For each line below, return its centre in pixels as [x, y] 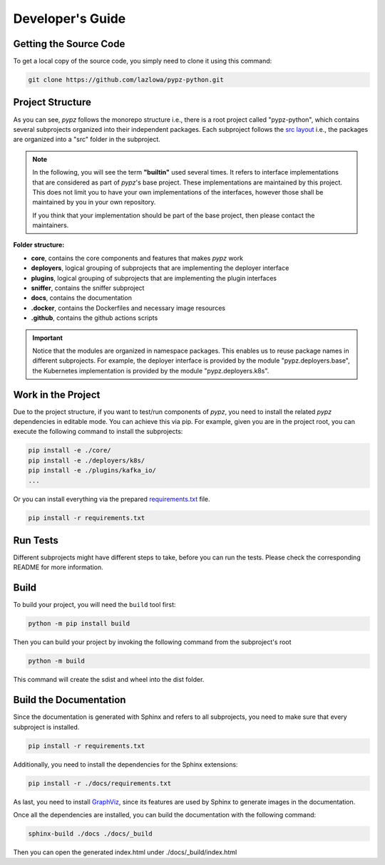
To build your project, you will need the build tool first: [94, 605]
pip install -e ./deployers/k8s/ [87, 460]
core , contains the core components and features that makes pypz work [137, 258]
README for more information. [58, 567]
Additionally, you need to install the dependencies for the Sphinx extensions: [125, 764]
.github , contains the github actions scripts [94, 318]
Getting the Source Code [69, 44]
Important [48, 338]
